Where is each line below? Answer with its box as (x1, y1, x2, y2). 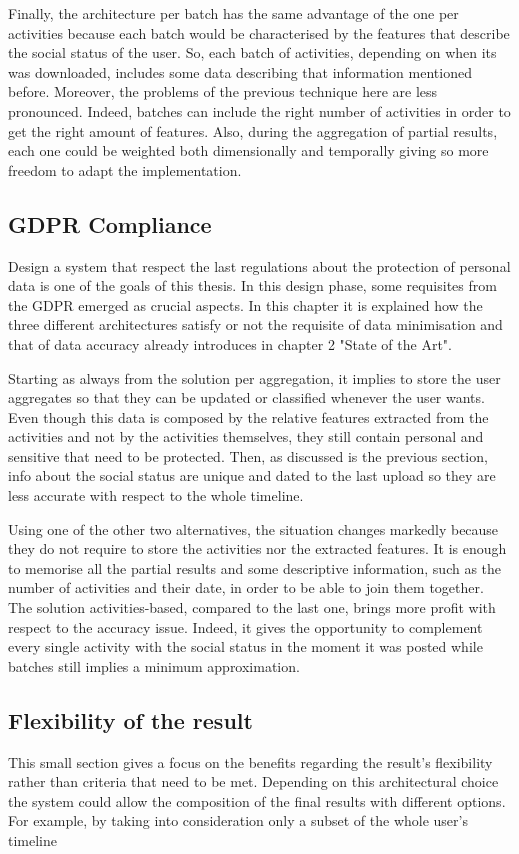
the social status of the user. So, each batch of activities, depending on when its (8, 42, 497, 63)
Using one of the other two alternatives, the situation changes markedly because (8, 518, 499, 539)
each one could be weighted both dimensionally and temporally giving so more (8, 140, 489, 161)
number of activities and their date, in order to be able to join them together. (8, 577, 484, 598)
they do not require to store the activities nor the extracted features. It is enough (8, 538, 507, 559)
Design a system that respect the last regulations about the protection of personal (8, 255, 511, 276)
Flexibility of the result (8, 704, 253, 735)
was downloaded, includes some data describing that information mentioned (8, 61, 472, 82)
